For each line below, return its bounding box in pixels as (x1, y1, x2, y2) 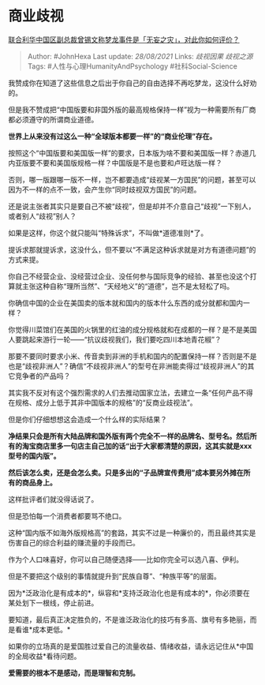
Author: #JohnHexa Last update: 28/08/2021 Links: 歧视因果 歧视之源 (27, 51, 254, 61)
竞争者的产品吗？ (14, 371, 71, 380)
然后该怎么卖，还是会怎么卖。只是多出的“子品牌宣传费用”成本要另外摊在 (8, 467, 244, 477)
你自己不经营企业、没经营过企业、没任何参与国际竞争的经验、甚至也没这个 (8, 271, 250, 281)
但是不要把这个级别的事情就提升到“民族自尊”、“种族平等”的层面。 (8, 571, 221, 581)
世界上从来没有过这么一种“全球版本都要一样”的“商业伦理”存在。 (8, 131, 217, 140)
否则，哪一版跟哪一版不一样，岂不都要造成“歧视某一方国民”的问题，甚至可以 (8, 174, 256, 184)
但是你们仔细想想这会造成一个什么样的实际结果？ (8, 414, 167, 424)
